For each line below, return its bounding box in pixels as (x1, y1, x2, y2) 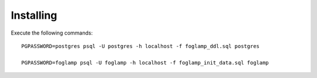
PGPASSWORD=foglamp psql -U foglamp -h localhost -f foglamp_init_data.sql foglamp (21, 59, 269, 66)
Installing (11, 9, 58, 22)
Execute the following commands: (11, 29, 93, 36)
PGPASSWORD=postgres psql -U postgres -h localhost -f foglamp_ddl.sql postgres (21, 43, 260, 49)
